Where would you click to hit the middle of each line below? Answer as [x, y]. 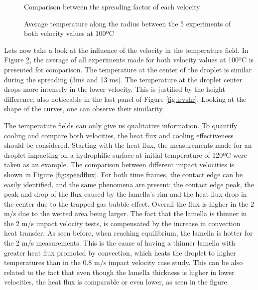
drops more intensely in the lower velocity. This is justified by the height [115, 89]
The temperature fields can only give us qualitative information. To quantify [121, 125]
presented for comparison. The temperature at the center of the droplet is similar [128, 69]
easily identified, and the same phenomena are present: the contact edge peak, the [129, 184]
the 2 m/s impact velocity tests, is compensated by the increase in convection [122, 223]
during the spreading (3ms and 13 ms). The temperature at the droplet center [123, 79]
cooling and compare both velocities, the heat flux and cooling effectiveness [119, 135]
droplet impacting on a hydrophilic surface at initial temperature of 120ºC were [126, 154]
